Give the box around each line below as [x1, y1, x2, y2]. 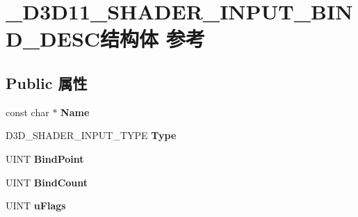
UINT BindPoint [6, 151, 84, 166]
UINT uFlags [6, 198, 66, 213]
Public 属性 [6, 72, 88, 93]
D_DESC [6, 24, 101, 53]
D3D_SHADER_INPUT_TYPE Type [6, 128, 177, 143]
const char [6, 104, 49, 119]
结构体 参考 [100, 24, 205, 53]
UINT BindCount [6, 175, 88, 189]
